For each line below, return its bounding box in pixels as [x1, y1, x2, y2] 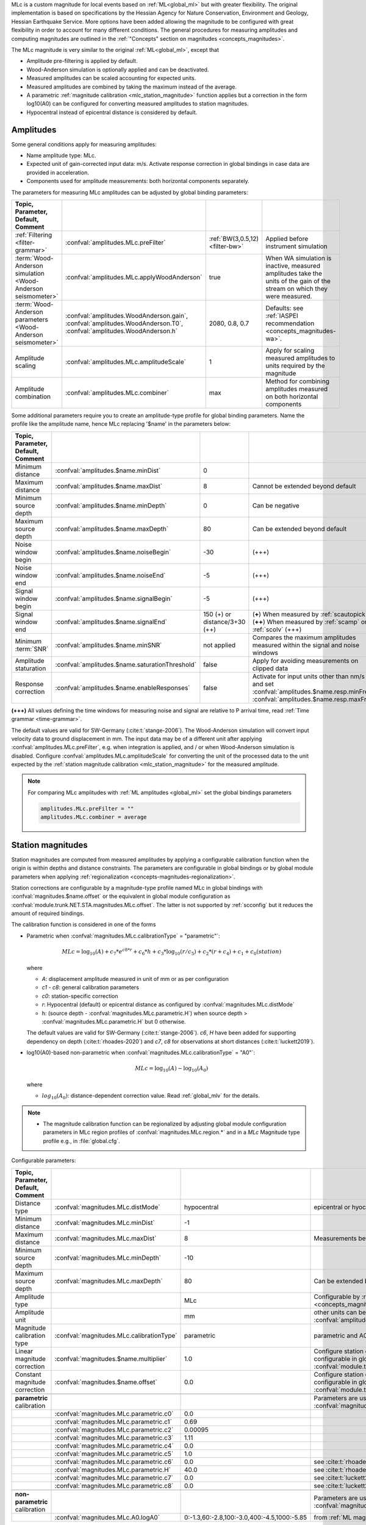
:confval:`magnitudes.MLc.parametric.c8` [54, 1481, 174, 1490]
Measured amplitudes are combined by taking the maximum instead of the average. [26, 83, 237, 90]
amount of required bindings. [11, 910, 85, 917]
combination [15, 392, 51, 401]
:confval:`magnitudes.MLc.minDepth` [54, 1254, 162, 1262]
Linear [15, 1347, 34, 1355]
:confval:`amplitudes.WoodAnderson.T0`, [65, 319, 183, 328]
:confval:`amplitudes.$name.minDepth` [55, 501, 167, 509]
